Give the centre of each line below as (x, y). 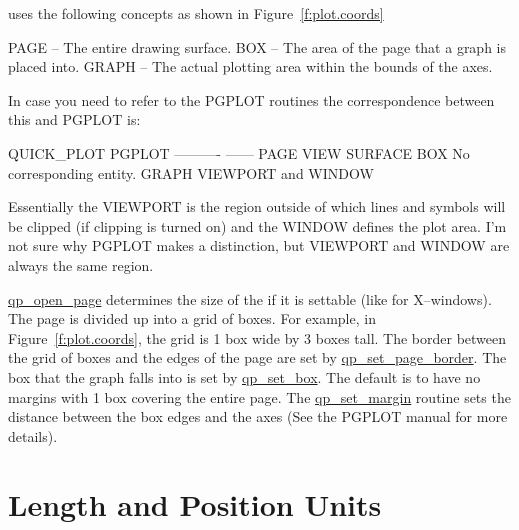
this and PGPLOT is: (74, 119)
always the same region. (81, 264)
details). (33, 435)
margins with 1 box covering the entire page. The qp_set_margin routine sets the (259, 396)
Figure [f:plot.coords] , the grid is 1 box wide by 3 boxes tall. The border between (257, 337)
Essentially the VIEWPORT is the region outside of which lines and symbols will (257, 206)
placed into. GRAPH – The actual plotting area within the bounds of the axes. (250, 66)
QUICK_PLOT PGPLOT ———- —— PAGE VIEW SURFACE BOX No (239, 152)
